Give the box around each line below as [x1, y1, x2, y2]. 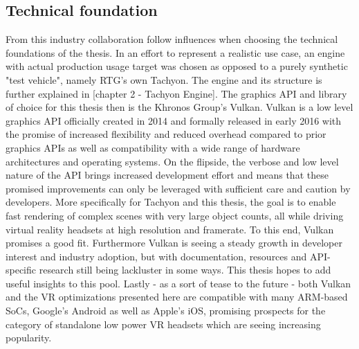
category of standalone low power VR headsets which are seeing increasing [6, 316, 321, 331]
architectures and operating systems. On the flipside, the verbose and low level [6, 154, 339, 168]
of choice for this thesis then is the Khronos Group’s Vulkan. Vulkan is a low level [6, 100, 353, 114]
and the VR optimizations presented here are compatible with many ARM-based [6, 289, 348, 304]
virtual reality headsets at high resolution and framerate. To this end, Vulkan [6, 222, 334, 236]
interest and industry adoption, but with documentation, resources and [6, 249, 307, 263]
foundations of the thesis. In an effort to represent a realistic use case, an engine [6, 45, 345, 60]
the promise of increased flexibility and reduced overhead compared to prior [6, 127, 326, 141]
